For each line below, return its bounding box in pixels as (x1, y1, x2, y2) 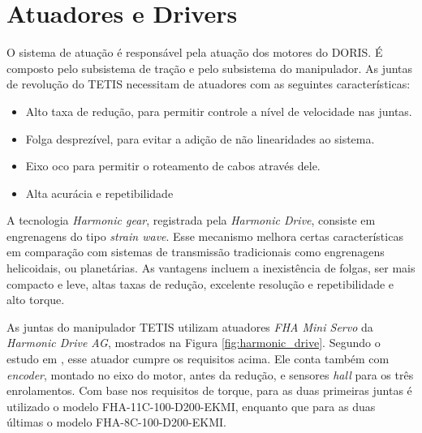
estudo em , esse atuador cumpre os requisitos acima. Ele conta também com (6, 350, 390, 367)
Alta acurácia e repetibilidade (25, 184, 174, 201)
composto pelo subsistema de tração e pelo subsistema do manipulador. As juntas (6, 59, 413, 76)
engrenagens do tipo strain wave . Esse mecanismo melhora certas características (6, 227, 403, 244)
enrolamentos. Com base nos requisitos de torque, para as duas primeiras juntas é (6, 382, 412, 399)
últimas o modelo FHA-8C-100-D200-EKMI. (6, 414, 226, 431)
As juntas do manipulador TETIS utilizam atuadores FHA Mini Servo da (6, 318, 373, 335)
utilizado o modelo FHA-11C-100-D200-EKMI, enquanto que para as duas (6, 397, 376, 414)
